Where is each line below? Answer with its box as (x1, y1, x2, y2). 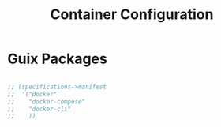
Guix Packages (7, 50, 107, 68)
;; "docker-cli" (7, 105, 72, 113)
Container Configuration (50, 6, 214, 24)
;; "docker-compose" (7, 97, 86, 106)
